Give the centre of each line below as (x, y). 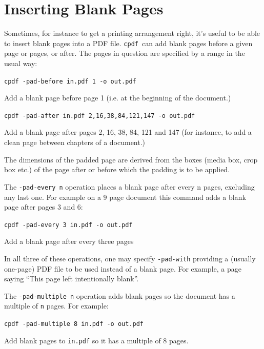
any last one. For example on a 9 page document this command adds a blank (125, 197)
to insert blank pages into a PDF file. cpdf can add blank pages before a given (128, 43)
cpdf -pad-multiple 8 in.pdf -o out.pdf (74, 324)
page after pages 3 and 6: (44, 207)
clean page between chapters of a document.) (75, 142)
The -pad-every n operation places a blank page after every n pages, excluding (129, 186)
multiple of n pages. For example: (56, 306)
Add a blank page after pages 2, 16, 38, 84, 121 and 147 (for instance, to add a (128, 132)
